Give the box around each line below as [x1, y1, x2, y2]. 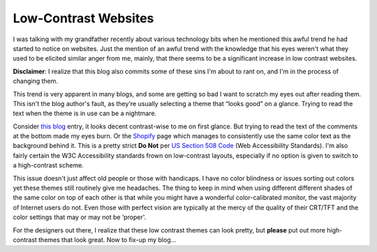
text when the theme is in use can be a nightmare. [13, 109, 157, 118]
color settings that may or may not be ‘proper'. [13, 213, 147, 221]
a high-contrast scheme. [13, 161, 84, 170]
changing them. [13, 77, 59, 85]
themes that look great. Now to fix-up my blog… [38, 235, 177, 244]
